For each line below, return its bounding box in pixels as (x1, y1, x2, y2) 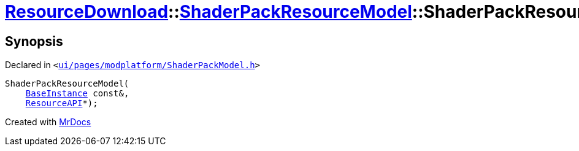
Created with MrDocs (5, 117, 91, 128)
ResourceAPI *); (25, 98, 98, 109)
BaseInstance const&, (25, 88, 129, 99)
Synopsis (5, 33, 63, 49)
